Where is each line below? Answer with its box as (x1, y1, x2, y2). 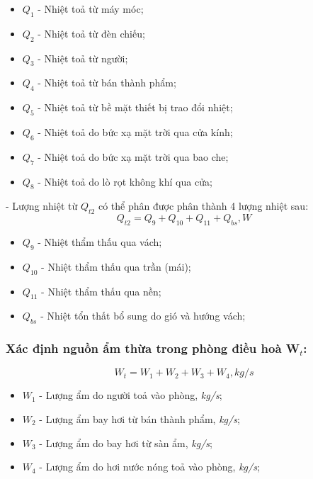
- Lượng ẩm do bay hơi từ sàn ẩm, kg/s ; (39, 435, 212, 450)
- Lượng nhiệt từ (6, 198, 78, 213)
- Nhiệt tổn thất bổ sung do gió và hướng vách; (40, 308, 246, 323)
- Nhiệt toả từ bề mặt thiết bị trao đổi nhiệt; (38, 100, 233, 115)
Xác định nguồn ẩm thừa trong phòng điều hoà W (6, 339, 300, 357)
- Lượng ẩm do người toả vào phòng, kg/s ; (39, 388, 222, 402)
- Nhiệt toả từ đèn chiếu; (38, 26, 145, 40)
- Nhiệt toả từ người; (38, 50, 128, 65)
